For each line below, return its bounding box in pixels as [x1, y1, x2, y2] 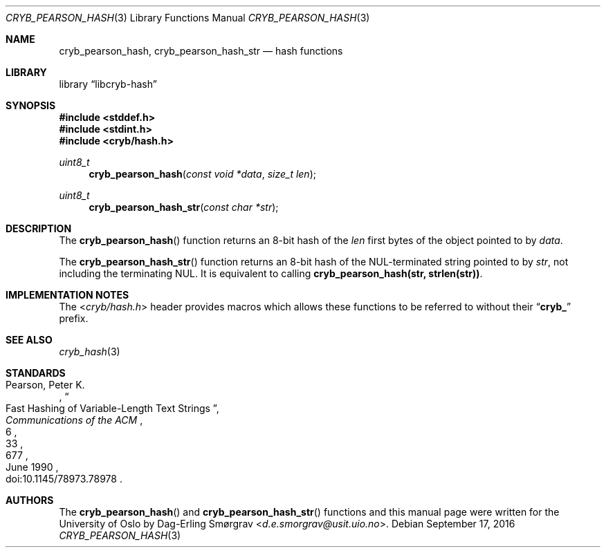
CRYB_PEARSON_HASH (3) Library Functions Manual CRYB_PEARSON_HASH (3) [6, 12, 370, 24]
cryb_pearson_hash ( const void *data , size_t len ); [89, 168, 316, 180]
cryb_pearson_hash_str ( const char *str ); [89, 201, 279, 213]
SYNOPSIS [6, 100, 56, 111]
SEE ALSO [6, 334, 53, 346]
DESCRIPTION [6, 223, 72, 234]
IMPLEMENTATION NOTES [6, 289, 129, 301]
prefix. [59, 312, 89, 324]
